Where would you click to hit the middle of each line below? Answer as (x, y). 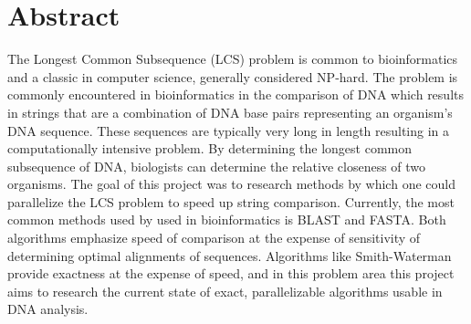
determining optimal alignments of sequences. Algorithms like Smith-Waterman (230, 255)
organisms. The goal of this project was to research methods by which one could (231, 184)
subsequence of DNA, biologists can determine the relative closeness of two (217, 166)
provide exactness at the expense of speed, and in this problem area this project (231, 273)
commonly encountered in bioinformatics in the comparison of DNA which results (235, 94)
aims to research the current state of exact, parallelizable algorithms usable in (225, 291)
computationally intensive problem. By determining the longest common (209, 148)
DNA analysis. (48, 309)
